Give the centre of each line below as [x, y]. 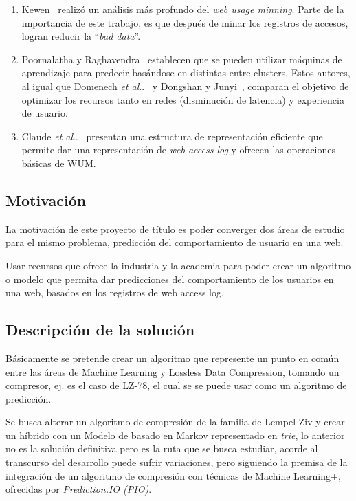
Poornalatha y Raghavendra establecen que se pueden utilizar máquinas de [182, 59]
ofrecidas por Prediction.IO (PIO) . [79, 489]
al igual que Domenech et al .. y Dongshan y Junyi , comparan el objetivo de [185, 86]
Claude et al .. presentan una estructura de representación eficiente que [172, 136]
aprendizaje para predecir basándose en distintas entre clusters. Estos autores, [186, 73]
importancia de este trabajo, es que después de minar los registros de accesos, [185, 22]
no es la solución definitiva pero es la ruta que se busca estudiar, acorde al [162, 448]
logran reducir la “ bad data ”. [81, 36]
